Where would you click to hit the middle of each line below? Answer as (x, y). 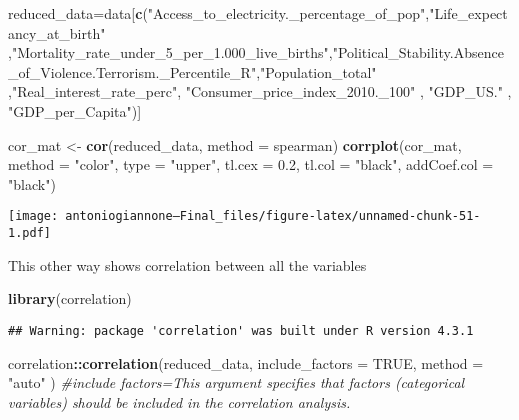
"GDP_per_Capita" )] (75, 110)
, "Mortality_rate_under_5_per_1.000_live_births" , (170, 52)
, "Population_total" (316, 71)
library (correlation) (70, 298)
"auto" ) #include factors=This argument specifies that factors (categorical (236, 382)
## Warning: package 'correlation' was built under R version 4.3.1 (241, 330)
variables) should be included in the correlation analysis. (179, 401)
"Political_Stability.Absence (418, 52)
